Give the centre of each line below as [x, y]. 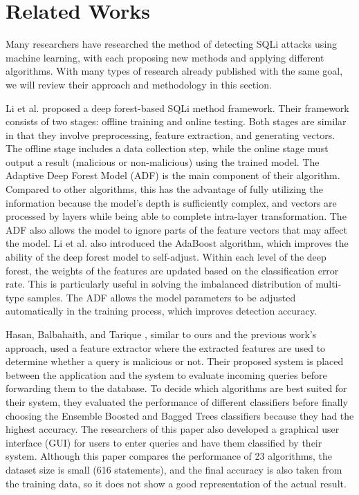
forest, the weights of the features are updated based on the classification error [172, 270]
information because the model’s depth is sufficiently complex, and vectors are [171, 202]
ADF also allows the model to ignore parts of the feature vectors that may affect [176, 229]
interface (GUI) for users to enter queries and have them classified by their [164, 442]
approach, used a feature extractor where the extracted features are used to [166, 347]
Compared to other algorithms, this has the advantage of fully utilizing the [164, 189]
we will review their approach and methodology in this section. [139, 84]
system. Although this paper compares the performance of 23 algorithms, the [169, 456]
